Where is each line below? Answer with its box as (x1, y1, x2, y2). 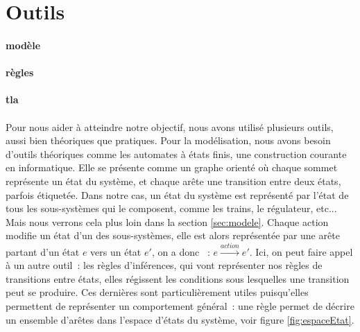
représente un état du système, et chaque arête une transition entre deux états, (6, 173, 341, 188)
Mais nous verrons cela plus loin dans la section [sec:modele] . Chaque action (6, 214, 329, 229)
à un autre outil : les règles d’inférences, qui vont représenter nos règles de (6, 258, 323, 272)
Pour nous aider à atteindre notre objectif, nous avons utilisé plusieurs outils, (6, 119, 334, 134)
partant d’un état (6, 244, 80, 259)
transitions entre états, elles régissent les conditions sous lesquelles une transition (6, 271, 350, 286)
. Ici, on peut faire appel (249, 244, 353, 259)
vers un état (90, 244, 142, 259)
